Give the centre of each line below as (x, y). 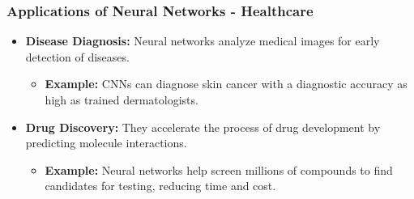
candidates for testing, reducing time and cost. (160, 186)
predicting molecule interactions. (106, 143)
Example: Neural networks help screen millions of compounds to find (219, 169)
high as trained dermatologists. (122, 99)
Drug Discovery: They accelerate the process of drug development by (203, 127)
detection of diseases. (77, 56)
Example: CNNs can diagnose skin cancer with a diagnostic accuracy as (226, 84)
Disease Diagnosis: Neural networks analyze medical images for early (203, 41)
